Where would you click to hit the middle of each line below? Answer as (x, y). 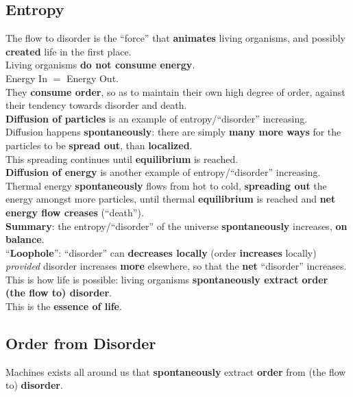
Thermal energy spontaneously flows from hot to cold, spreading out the (166, 185)
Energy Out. (92, 78)
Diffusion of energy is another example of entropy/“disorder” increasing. (163, 172)
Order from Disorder (81, 343)
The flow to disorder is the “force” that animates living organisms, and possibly (175, 38)
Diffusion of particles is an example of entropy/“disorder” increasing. (157, 118)
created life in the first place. (69, 51)
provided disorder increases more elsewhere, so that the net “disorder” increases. (176, 266)
